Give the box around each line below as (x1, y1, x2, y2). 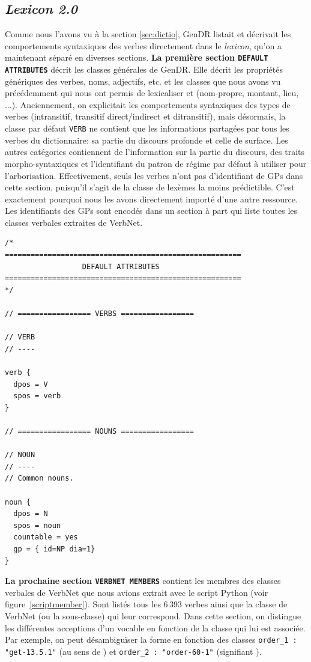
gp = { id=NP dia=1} (13, 544, 95, 553)
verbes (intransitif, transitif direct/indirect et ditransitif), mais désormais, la (5, 110, 286, 123)
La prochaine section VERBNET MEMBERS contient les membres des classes (5, 574, 281, 587)
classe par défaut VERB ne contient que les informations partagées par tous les (5, 122, 289, 135)
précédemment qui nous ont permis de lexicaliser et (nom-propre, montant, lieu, (5, 87, 299, 99)
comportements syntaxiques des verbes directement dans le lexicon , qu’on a (5, 39, 282, 52)
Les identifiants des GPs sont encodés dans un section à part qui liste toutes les (5, 204, 298, 217)
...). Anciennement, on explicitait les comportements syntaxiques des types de (5, 98, 291, 111)
